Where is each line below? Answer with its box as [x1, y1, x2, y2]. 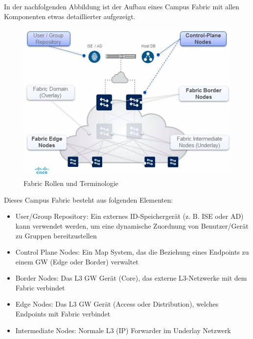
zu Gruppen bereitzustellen [15, 230, 97, 240]
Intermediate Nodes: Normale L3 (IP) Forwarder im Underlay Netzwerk [15, 325, 231, 335]
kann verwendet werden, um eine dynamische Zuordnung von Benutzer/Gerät [15, 220, 249, 231]
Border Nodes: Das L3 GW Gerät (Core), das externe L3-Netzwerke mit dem [15, 273, 247, 283]
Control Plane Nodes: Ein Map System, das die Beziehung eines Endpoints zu [15, 247, 249, 257]
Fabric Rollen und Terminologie [23, 178, 118, 188]
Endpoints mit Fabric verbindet [15, 309, 111, 319]
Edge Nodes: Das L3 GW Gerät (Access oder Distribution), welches [15, 299, 219, 309]
